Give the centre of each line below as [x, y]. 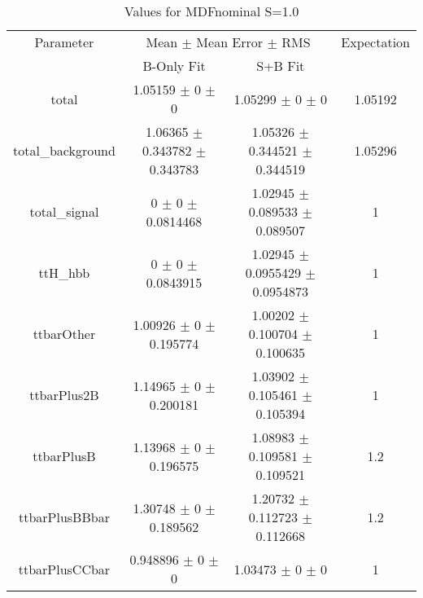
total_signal [64, 211]
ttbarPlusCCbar [64, 569]
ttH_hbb [64, 273]
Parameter [64, 42]
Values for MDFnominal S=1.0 [211, 11]
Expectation [375, 42]
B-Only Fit [174, 66]
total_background [64, 150]
